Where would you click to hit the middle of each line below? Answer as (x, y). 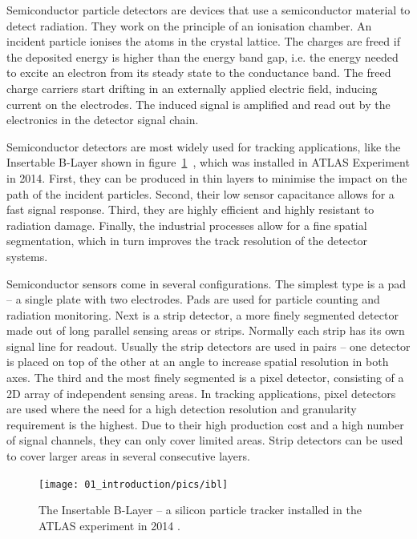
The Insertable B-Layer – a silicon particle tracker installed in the (200, 510)
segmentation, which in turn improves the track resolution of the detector (187, 241)
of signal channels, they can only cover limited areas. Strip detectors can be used (205, 440)
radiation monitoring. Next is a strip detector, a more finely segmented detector (202, 314)
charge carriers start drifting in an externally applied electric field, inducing (192, 88)
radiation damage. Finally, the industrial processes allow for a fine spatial (187, 225)
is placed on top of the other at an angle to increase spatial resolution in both (198, 362)
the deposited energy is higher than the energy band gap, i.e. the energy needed (202, 56)
